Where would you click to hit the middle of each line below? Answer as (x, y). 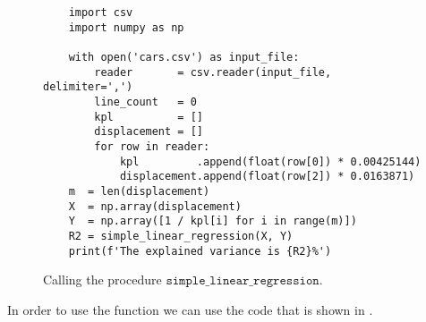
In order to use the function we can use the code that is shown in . (190, 309)
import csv (101, 13)
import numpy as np (126, 27)
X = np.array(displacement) (155, 206)
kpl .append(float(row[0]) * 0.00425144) (270, 161)
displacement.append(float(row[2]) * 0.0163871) (267, 177)
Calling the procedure (102, 280)
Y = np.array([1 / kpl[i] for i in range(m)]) (213, 221)
